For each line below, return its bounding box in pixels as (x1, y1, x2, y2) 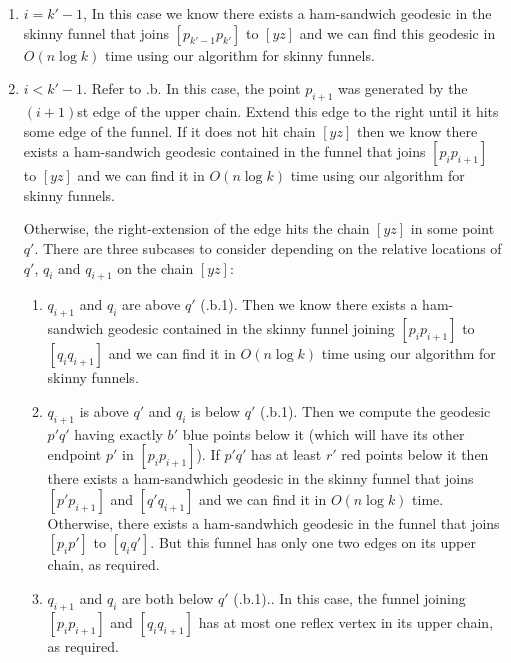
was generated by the (337, 78, 468, 99)
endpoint (47, 444, 102, 465)
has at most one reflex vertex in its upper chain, (198, 611, 494, 632)
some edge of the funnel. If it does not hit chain (23, 120, 316, 141)
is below (190, 400, 241, 421)
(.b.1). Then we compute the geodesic (260, 400, 491, 421)
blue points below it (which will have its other (182, 423, 465, 444)
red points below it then (341, 444, 489, 465)
